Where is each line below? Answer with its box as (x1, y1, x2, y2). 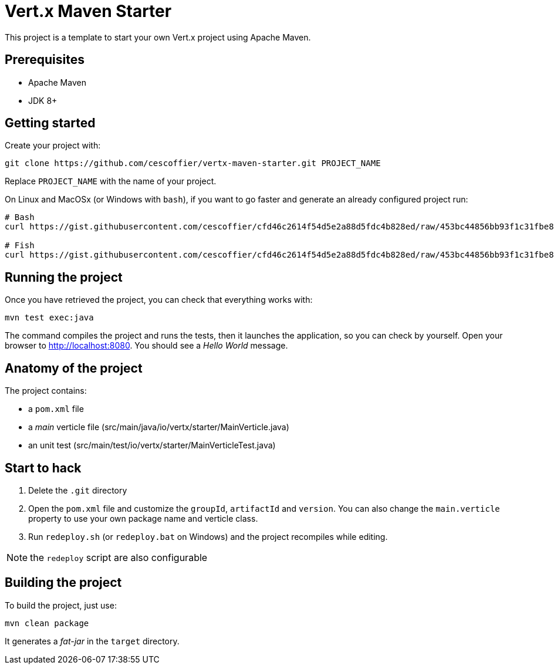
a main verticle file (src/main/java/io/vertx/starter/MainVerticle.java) (28, 422, 289, 433)
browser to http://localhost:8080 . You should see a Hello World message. (5, 340, 288, 351)
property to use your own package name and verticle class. (28, 513, 258, 523)
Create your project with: (5, 140, 101, 151)
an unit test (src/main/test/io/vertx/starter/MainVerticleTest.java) (28, 440, 276, 451)
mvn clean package (5, 618, 89, 628)
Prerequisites (5, 52, 85, 67)
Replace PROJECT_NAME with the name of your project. (5, 176, 217, 187)
